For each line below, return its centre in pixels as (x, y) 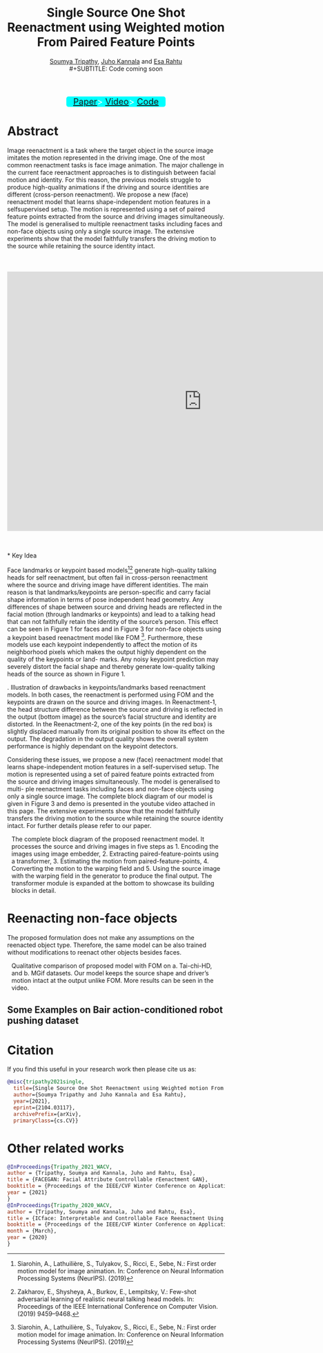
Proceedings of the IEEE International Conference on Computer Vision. (118, 1306)
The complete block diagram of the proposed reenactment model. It (108, 839)
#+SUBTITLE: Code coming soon (116, 68)
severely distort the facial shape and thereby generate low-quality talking (111, 667)
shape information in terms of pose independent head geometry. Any (105, 599)
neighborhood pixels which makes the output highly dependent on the (107, 652)
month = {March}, (32, 1231)
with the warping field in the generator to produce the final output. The (112, 876)
